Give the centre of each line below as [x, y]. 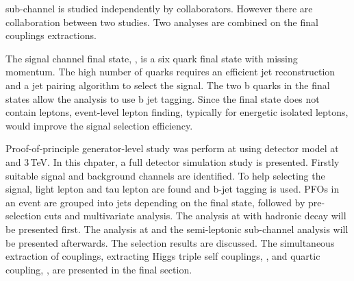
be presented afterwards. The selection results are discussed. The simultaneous [170, 242]
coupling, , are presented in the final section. [99, 269]
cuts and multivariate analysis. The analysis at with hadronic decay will [195, 216]
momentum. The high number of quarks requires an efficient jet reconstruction [170, 72]
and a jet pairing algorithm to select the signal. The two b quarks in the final [168, 85]
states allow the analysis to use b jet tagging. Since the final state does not [163, 98]
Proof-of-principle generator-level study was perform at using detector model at [172, 148]
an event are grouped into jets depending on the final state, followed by [155, 202]
